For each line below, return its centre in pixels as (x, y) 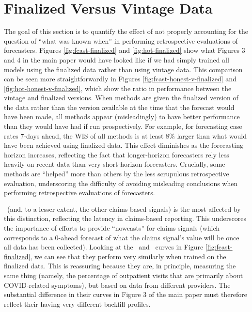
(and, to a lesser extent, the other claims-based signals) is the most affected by (124, 209)
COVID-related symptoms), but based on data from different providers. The (117, 285)
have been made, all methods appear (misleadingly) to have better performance (122, 117)
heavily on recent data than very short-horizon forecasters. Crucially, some (115, 164)
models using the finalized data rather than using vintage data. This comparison (123, 69)
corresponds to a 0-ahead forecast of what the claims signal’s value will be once (122, 237)
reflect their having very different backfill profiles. (77, 304)
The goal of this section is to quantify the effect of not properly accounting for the (126, 31)
